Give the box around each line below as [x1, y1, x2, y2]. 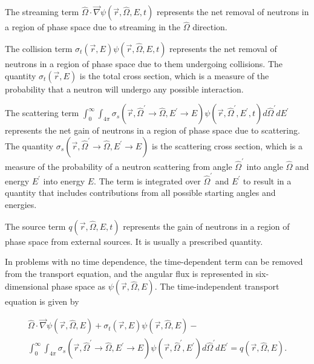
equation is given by [5, 295, 79, 308]
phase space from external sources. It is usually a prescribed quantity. [5, 235, 263, 247]
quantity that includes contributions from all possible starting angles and [5, 186, 276, 199]
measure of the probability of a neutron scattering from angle [5, 160, 232, 172]
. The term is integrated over [94, 174, 201, 187]
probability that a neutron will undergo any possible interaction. [5, 82, 244, 95]
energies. [5, 198, 37, 211]
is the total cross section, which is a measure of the [79, 69, 269, 82]
